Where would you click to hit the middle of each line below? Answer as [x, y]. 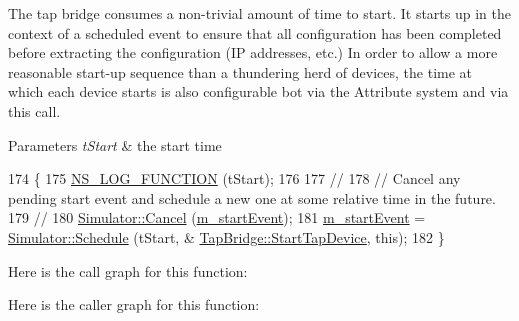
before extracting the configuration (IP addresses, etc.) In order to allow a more [253, 52]
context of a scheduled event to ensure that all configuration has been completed [255, 32]
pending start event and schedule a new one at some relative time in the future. [252, 197]
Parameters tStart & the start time [115, 144]
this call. [34, 110]
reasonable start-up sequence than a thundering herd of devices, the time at [240, 71]
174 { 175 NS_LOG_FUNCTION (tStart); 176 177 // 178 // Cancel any [234, 178]
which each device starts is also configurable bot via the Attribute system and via [258, 91]
